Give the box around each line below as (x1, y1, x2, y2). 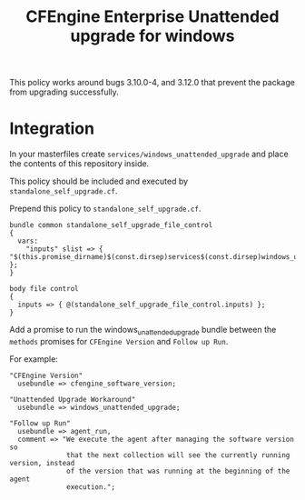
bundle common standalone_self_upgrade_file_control (9, 221, 213, 230)
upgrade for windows (70, 25, 235, 46)
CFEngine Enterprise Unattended (25, 6, 280, 27)
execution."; (66, 482, 116, 492)
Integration (9, 118, 95, 139)
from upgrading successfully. (9, 86, 120, 97)
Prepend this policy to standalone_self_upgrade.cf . (9, 203, 202, 215)
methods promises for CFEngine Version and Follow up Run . (9, 335, 229, 346)
